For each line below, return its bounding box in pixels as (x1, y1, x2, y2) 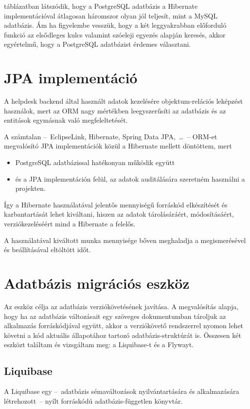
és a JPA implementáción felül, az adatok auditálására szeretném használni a (15, 173, 245, 184)
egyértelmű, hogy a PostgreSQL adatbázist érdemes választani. (4, 39, 191, 49)
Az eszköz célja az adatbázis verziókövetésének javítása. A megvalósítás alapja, (4, 301, 239, 311)
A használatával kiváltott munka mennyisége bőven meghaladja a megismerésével (4, 235, 246, 245)
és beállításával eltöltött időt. (4, 244, 91, 255)
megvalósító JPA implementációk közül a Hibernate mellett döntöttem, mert (4, 141, 232, 151)
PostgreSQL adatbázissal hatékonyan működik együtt (15, 157, 175, 167)
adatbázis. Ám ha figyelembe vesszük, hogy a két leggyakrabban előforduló (4, 20, 227, 30)
